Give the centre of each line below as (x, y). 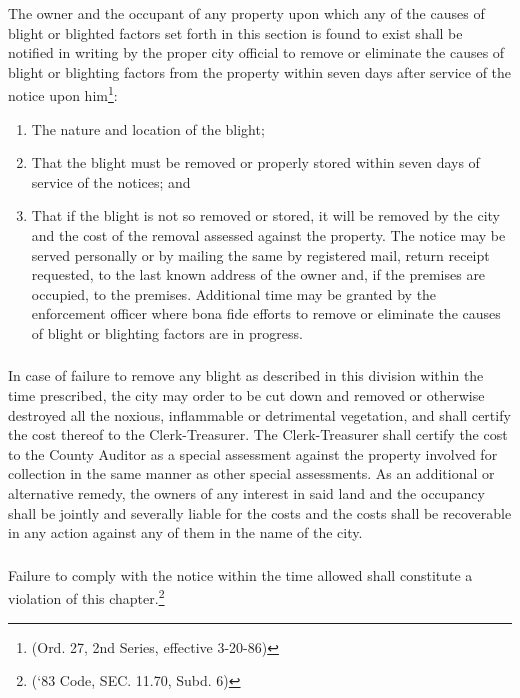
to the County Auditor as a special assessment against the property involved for (253, 453)
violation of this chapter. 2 (86, 596)
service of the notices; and (111, 181)
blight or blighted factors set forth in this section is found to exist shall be (235, 32)
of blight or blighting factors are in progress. (167, 332)
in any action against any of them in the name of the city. (185, 532)
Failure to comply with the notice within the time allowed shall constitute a (240, 574)
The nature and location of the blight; (148, 128)
